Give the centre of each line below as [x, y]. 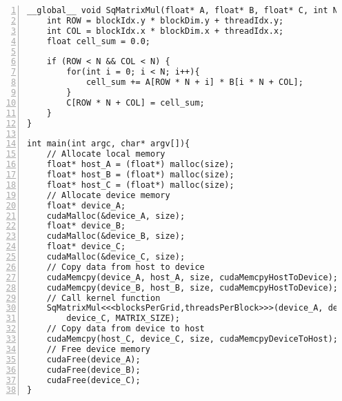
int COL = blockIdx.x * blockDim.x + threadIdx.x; [165, 31]
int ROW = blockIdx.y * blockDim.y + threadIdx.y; [165, 20]
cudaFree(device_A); [93, 359]
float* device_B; [86, 226]
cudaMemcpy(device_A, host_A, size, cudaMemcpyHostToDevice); [192, 277]
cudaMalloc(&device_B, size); [116, 236]
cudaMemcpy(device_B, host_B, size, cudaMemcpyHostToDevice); [192, 287]
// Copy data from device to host [125, 329]
